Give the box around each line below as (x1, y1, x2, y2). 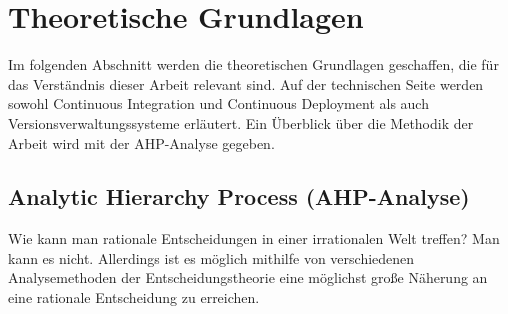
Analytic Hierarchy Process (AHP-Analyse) (8, 181, 470, 212)
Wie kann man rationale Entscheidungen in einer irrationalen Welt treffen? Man (8, 228, 500, 249)
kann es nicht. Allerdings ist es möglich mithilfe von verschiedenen (8, 247, 415, 268)
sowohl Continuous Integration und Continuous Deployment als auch (8, 93, 429, 114)
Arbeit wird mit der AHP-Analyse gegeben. (8, 132, 275, 153)
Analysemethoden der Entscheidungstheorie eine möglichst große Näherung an (8, 267, 488, 288)
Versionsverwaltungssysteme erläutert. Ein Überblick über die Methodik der (8, 112, 474, 133)
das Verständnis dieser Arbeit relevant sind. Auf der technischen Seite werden (8, 73, 484, 94)
